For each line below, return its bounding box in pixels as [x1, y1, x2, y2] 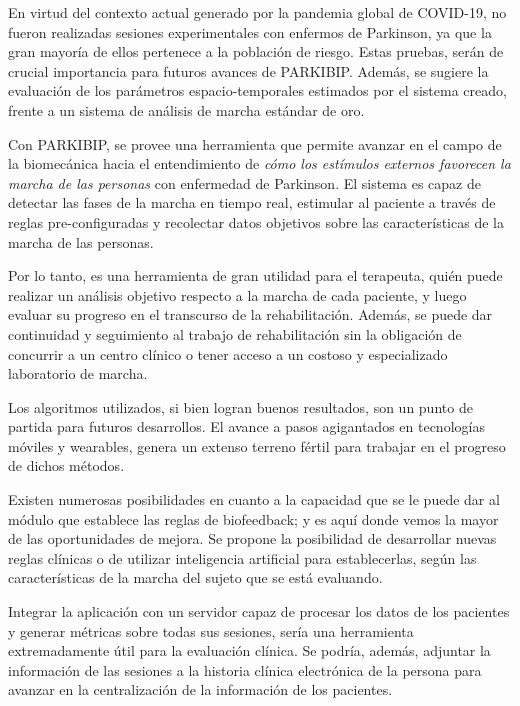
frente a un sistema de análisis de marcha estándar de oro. [8, 99, 365, 120]
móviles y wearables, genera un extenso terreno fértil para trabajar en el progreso [8, 435, 506, 456]
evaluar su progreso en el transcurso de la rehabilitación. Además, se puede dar [8, 304, 493, 325]
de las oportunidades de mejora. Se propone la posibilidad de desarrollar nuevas [8, 528, 497, 549]
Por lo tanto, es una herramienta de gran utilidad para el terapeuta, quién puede [8, 265, 503, 286]
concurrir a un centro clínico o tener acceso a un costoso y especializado [8, 343, 448, 364]
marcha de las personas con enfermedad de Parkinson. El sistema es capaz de [8, 172, 481, 193]
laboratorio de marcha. [8, 363, 148, 384]
